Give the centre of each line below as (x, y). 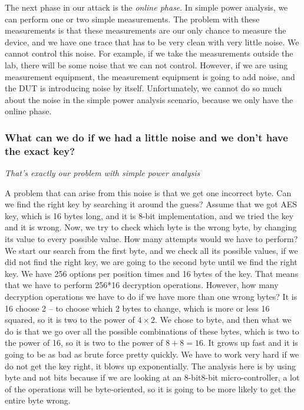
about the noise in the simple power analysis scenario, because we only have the (149, 99)
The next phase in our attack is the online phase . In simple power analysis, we (146, 7)
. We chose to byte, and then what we (223, 320)
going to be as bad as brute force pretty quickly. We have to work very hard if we (152, 354)
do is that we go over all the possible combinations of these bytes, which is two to (152, 331)
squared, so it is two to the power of (70, 320)
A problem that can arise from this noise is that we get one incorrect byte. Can (148, 192)
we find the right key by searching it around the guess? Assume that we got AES (151, 204)
